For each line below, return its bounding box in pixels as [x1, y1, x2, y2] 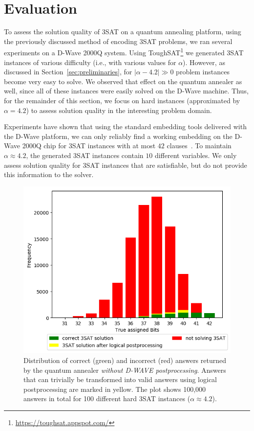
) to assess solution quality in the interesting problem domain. [26, 105, 212, 115]
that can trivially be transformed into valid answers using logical [23, 374, 217, 385]
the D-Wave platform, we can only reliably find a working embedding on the [4, 131, 233, 141]
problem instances [176, 67, 230, 77]
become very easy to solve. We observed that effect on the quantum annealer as [4, 76, 242, 86]
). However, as [183, 57, 225, 67]
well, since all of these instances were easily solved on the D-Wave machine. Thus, [4, 86, 249, 96]
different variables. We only [154, 150, 237, 160]
